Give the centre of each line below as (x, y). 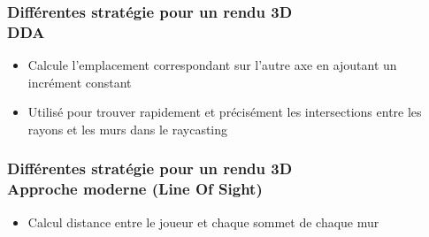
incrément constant (80, 82)
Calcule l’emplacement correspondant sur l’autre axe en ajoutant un (212, 65)
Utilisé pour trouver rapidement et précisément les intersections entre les (225, 112)
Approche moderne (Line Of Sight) (135, 189)
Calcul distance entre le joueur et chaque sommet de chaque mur (203, 222)
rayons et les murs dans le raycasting (128, 129)
